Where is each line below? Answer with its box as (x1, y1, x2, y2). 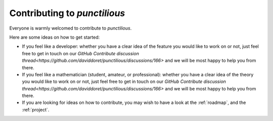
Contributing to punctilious (9, 8, 125, 19)
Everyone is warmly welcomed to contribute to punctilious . (9, 25, 132, 31)
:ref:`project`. (22, 106, 50, 112)
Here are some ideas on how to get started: (9, 34, 100, 40)
